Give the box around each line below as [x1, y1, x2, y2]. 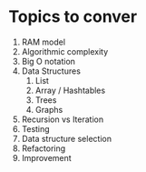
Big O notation [21, 56, 76, 66]
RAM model [21, 36, 65, 47]
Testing [21, 123, 51, 134]
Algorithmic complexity [21, 46, 109, 56]
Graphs [34, 104, 63, 115]
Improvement [21, 152, 72, 163]
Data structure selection [21, 133, 112, 144]
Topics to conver [8, 6, 138, 27]
